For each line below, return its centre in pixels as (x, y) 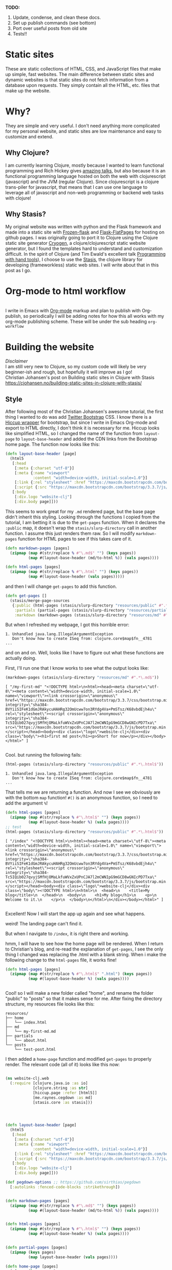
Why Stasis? (26, 214)
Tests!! (20, 34)
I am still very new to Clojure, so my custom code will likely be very (76, 367)
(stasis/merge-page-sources (40, 601)
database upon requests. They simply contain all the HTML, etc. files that (82, 85)
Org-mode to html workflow (66, 291)
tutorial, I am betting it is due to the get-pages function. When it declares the (85, 522)
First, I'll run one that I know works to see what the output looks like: (77, 668)
